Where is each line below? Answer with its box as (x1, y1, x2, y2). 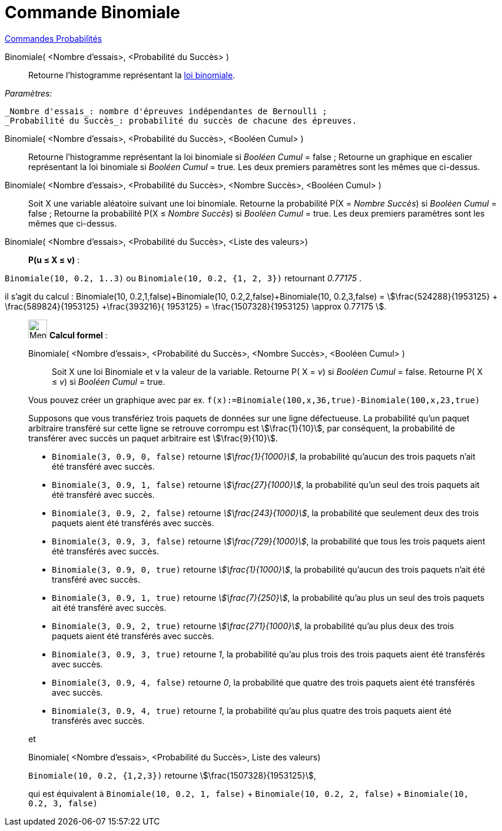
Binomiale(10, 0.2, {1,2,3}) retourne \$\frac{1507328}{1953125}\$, (28, 770, 316, 780)
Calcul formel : (49, 330, 108, 340)
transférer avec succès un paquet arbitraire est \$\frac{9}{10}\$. (28, 433, 278, 443)
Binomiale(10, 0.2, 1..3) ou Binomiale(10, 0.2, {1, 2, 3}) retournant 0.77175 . (5, 272, 362, 283)
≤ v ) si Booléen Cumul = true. (52, 376, 165, 387)
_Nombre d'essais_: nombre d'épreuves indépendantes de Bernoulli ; (5, 106, 327, 116)
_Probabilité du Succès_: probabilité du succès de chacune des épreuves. (5, 115, 357, 125)
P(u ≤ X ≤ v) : (28, 254, 80, 265)
